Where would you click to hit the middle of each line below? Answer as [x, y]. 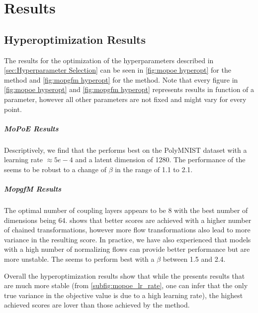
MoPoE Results [31, 128]
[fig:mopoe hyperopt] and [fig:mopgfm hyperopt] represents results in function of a [129, 89]
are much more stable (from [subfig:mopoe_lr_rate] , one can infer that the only [126, 285]
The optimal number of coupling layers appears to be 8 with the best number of [126, 210]
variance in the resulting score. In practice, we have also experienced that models [128, 239]
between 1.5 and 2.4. [194, 259]
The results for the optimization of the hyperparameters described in [109, 60]
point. [13, 109]
